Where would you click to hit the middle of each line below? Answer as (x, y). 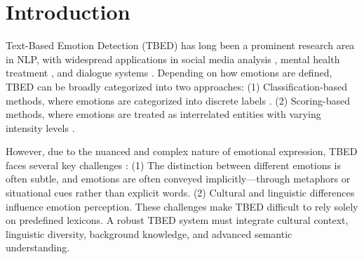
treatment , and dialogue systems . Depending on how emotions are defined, (169, 73)
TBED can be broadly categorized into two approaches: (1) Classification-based (177, 86)
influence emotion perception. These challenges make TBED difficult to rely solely (182, 206)
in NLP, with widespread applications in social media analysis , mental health (173, 59)
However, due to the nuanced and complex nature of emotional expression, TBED (182, 151)
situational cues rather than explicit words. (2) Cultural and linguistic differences (180, 193)
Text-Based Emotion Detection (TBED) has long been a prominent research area (180, 45)
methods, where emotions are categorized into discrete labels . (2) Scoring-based (178, 100)
